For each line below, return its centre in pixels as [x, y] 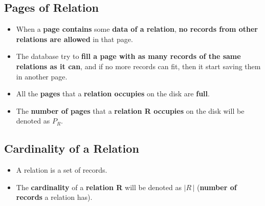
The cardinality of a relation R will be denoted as [99, 187]
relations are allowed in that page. [74, 39]
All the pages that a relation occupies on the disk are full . [113, 94]
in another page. [42, 76]
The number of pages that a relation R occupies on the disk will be [130, 110]
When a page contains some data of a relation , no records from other [137, 29]
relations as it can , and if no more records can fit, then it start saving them [138, 66]
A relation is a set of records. [62, 170]
